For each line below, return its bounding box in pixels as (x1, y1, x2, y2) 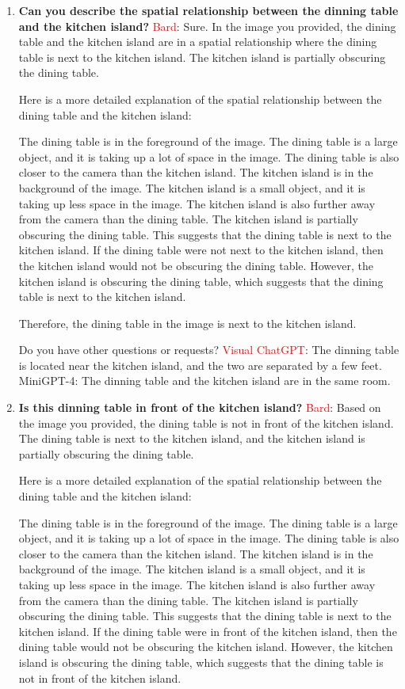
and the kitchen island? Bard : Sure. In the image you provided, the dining (18, 17, 396, 34)
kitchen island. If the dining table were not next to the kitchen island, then (18, 242, 384, 258)
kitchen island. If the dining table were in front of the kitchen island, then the (18, 622, 397, 639)
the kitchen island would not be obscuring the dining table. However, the (18, 257, 373, 273)
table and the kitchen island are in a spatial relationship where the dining (18, 33, 377, 50)
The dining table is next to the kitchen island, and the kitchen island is (18, 430, 365, 447)
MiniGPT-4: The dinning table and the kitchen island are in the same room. (18, 372, 391, 389)
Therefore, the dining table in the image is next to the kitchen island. (18, 314, 357, 331)
